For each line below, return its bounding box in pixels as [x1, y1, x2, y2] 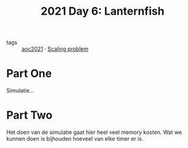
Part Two [6, 108, 53, 122]
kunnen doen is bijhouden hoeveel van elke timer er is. [6, 135, 143, 142]
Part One [6, 67, 52, 81]
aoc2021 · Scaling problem [21, 45, 89, 53]
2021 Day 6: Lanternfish [40, 4, 165, 18]
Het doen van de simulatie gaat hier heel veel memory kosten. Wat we [6, 128, 182, 136]
